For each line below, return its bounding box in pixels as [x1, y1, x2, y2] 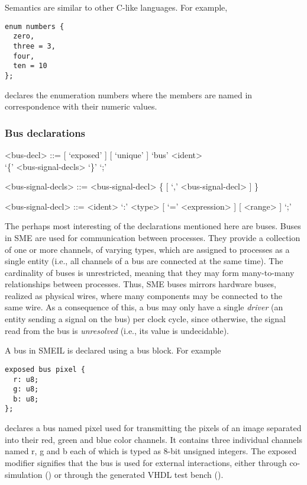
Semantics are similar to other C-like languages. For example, [5, 1, 228, 13]
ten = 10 [13, 62, 47, 70]
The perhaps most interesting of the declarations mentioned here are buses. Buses [5, 220, 301, 232]
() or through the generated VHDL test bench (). [45, 468, 224, 480]
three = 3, [13, 41, 56, 50]
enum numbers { [5, 22, 64, 31]
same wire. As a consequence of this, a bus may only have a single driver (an [5, 301, 283, 313]
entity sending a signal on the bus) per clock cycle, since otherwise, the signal [5, 313, 286, 325]
